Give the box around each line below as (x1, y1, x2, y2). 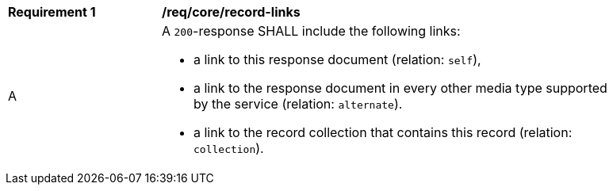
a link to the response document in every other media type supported (193, 80, 607, 96)
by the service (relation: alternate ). (193, 96, 403, 112)
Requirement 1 (8, 4, 96, 20)
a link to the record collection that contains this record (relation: (193, 124, 573, 140)
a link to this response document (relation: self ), (193, 52, 481, 67)
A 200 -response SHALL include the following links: (162, 23, 461, 39)
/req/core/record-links (162, 4, 301, 20)
